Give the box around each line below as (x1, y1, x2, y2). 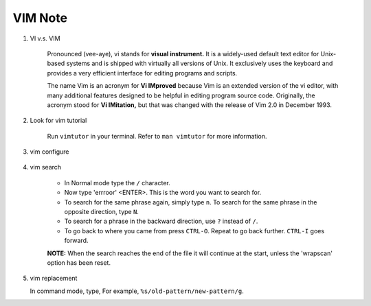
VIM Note (12, 10, 68, 25)
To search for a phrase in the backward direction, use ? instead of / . (64, 217, 258, 226)
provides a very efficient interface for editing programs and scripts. (47, 69, 238, 77)
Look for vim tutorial (30, 117, 87, 125)
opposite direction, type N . (64, 208, 139, 216)
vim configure (30, 148, 69, 156)
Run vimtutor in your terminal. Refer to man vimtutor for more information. (47, 132, 267, 140)
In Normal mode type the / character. (64, 178, 171, 187)
